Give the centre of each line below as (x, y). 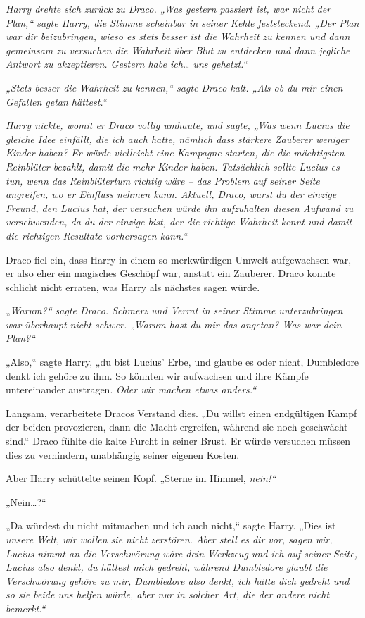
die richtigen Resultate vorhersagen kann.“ (97, 235)
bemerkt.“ (26, 608)
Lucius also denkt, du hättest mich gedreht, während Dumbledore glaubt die (167, 567)
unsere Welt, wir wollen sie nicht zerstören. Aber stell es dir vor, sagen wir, (169, 539)
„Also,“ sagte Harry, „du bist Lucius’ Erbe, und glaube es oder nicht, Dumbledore (182, 362)
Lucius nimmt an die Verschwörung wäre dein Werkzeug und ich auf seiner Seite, (181, 553)
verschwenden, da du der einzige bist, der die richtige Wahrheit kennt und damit (179, 222)
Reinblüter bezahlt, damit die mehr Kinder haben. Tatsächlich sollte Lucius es (173, 166)
